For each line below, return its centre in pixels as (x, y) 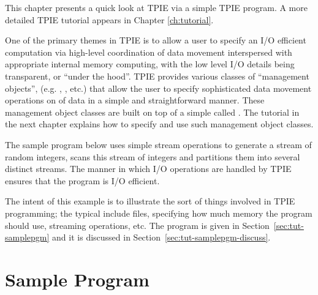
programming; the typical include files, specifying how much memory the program (159, 213)
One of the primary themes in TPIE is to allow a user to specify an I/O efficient (156, 40)
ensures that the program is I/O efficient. (82, 180)
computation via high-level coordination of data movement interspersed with (149, 52)
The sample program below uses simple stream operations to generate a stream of (158, 144)
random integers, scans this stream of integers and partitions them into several (153, 156)
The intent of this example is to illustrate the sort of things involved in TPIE (150, 201)
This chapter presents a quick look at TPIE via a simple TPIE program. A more (156, 7)
